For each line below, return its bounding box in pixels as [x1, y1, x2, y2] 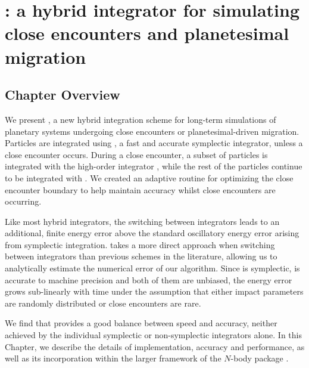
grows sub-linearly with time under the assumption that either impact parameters [5, 285, 304, 298]
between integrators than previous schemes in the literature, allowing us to [5, 250, 277, 262]
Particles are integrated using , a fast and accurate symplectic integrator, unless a [5, 137, 303, 149]
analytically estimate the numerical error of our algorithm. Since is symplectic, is [5, 262, 300, 274]
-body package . [230, 352, 289, 364]
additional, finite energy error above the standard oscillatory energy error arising [5, 227, 299, 239]
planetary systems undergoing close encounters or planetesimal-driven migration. [5, 125, 299, 137]
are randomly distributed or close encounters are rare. [5, 296, 201, 309]
